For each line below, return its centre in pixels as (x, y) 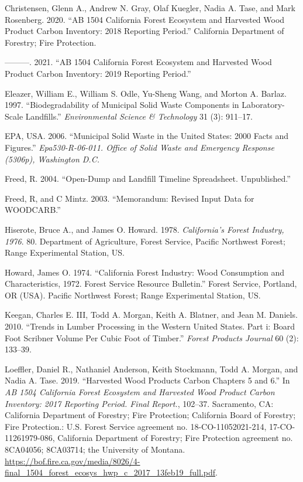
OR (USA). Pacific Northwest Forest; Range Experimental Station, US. (133, 295)
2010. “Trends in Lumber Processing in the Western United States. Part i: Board (150, 326)
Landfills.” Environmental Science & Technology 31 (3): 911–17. (139, 116)
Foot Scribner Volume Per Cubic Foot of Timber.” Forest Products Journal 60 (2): (152, 337)
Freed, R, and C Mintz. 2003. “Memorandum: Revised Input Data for (130, 198)
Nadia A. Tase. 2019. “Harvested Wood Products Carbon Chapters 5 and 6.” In (147, 380)
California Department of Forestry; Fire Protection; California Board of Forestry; (150, 415)
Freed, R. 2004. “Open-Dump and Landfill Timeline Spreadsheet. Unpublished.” (148, 179)
